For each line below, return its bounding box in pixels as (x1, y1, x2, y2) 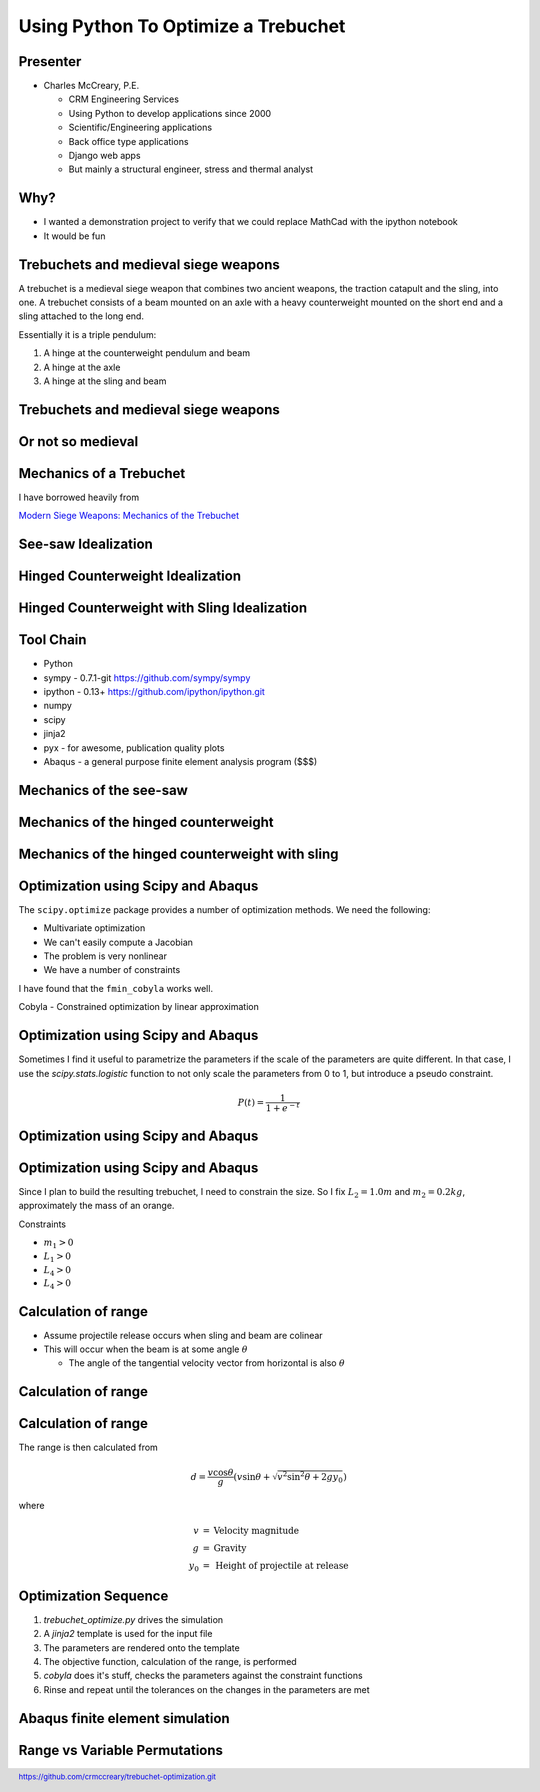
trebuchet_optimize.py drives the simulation (43, 1613, 224, 1625)
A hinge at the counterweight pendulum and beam (43, 347, 250, 359)
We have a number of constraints (43, 964, 181, 976)
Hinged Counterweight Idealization (18, 568, 242, 585)
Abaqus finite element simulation (18, 1710, 230, 1727)
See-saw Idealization (18, 536, 154, 553)
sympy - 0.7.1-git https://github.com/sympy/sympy (43, 671, 251, 684)
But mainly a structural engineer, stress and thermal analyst (68, 163, 314, 175)
